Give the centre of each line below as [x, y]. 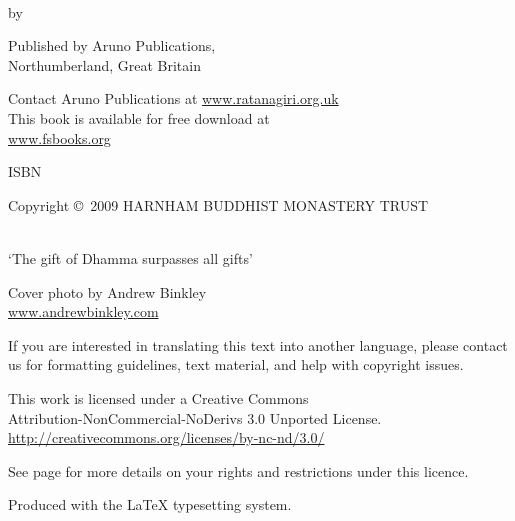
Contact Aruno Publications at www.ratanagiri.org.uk [173, 98]
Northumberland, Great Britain [104, 64]
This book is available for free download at [139, 117]
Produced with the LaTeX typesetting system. [150, 504]
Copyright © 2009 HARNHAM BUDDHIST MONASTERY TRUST [218, 204]
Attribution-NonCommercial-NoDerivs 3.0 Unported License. [195, 417]
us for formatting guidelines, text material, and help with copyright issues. [236, 364]
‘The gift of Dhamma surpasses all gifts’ [130, 257]
